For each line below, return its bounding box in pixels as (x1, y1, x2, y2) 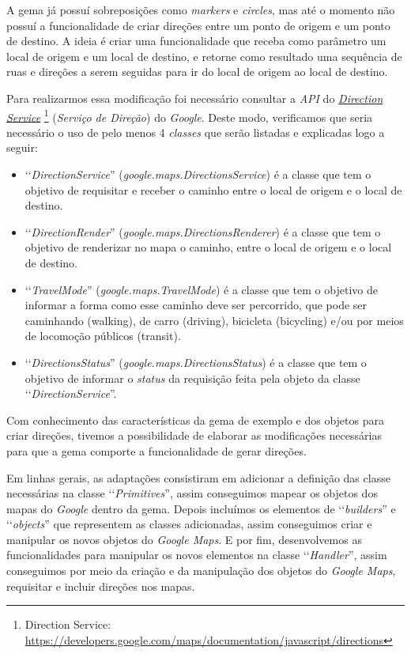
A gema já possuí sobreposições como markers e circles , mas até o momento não (6, 2, 395, 17)
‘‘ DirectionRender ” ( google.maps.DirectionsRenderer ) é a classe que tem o (25, 223, 381, 240)
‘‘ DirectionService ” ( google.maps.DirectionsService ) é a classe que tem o (25, 166, 371, 182)
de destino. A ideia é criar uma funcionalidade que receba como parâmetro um (6, 32, 386, 49)
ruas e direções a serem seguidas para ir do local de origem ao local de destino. (6, 63, 388, 80)
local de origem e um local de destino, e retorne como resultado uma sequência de (6, 47, 402, 64)
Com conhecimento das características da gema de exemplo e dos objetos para (6, 411, 384, 428)
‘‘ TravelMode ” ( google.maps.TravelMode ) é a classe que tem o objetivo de (25, 281, 378, 297)
